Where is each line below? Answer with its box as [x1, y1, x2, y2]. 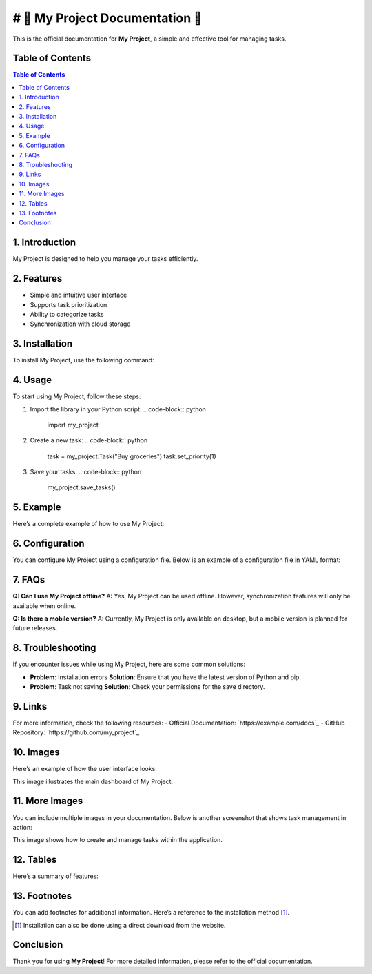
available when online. [12, 601, 76, 610]
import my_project [47, 420, 99, 429]
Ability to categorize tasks [30, 310, 104, 318]
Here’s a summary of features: [12, 872, 99, 880]
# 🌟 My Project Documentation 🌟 [12, 10, 203, 26]
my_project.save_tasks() [47, 483, 116, 491]
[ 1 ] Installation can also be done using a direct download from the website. [14, 921, 226, 929]
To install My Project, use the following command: [12, 356, 154, 364]
